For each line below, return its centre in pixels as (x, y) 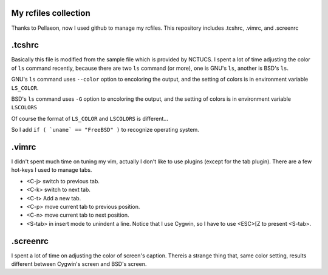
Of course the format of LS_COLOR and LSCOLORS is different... (90, 118)
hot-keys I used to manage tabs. (52, 170)
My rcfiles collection (51, 13)
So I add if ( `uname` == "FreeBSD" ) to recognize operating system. (105, 130)
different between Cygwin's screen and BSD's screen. (79, 264)
